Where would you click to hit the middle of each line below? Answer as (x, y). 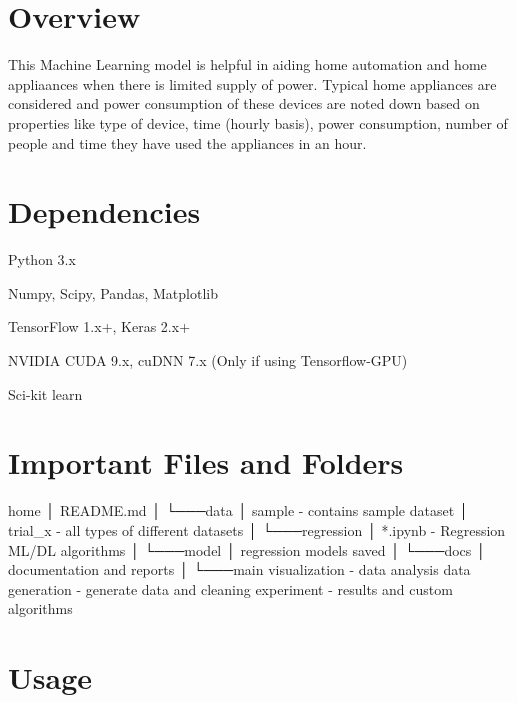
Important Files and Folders (206, 462)
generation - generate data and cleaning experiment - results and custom (230, 588)
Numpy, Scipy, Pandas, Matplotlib (113, 292)
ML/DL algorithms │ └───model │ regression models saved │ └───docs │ (247, 549)
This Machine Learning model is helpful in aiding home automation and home (247, 64)
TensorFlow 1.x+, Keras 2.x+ (99, 326)
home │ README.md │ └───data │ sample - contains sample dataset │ (238, 510)
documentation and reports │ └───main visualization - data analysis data (239, 569)
